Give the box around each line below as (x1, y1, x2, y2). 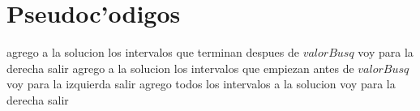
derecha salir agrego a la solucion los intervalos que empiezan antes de (6, 59, 354, 76)
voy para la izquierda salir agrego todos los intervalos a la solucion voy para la (6, 75, 396, 92)
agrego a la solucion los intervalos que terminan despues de (6, 44, 299, 61)
